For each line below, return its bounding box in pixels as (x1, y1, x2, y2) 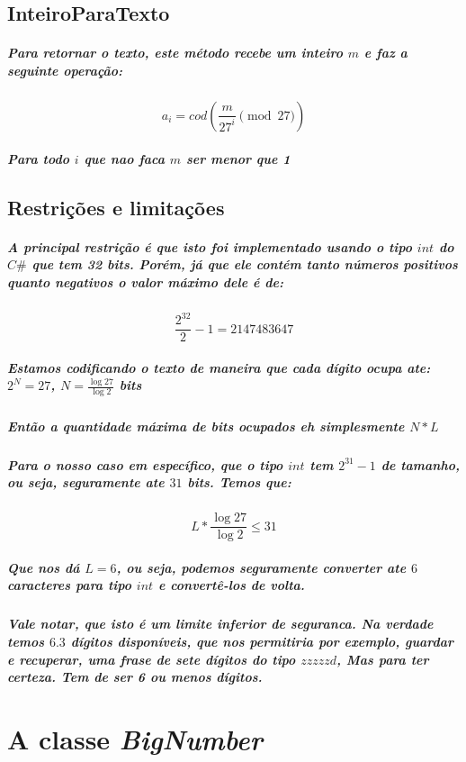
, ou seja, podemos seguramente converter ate (116, 558, 407, 576)
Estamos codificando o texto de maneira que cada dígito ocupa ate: (7, 358, 431, 376)
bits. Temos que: (187, 473, 291, 492)
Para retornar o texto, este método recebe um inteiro (7, 43, 343, 62)
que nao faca (84, 149, 165, 168)
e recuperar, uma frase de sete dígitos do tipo (7, 649, 296, 668)
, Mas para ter (336, 649, 429, 668)
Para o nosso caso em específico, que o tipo (7, 455, 283, 474)
